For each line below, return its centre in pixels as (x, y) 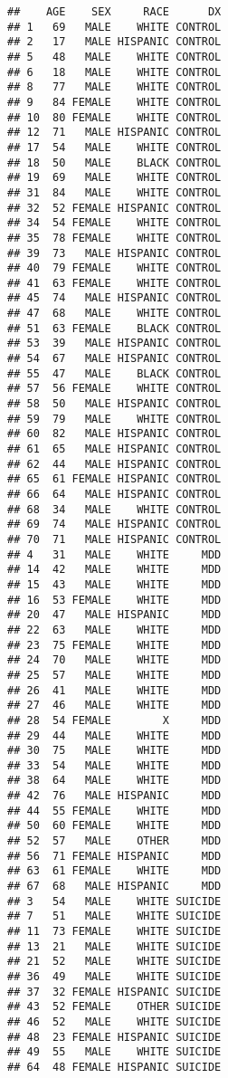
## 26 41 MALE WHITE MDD (114, 690)
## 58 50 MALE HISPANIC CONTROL (114, 404)
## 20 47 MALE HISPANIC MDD (114, 615)
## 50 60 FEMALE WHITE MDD (114, 826)
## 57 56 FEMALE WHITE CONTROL (114, 389)
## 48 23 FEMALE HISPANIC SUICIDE (114, 1037)
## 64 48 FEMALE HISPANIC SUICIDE (114, 1067)
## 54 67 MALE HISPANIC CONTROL (114, 359)
